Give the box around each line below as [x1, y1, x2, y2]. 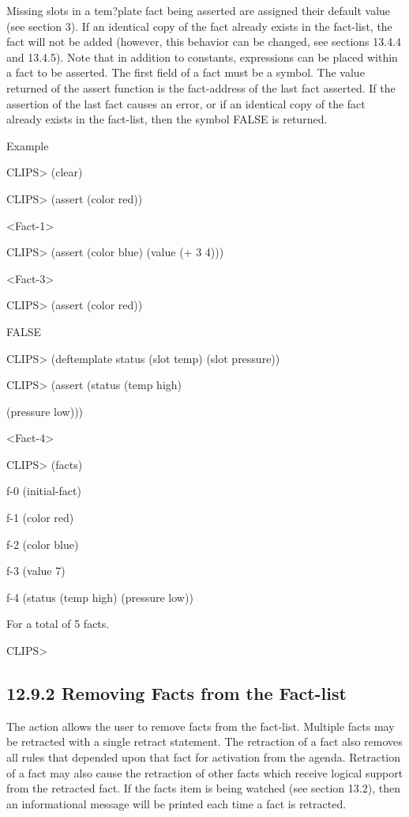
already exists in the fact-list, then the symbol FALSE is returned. [6, 111, 328, 127]
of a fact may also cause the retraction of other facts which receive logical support [6, 764, 403, 781]
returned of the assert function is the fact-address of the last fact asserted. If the [6, 79, 396, 96]
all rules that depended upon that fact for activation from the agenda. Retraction [6, 749, 401, 766]
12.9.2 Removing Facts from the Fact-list [6, 681, 347, 705]
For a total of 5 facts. [6, 615, 110, 632]
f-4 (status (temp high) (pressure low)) [6, 588, 193, 605]
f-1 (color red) [6, 509, 74, 526]
